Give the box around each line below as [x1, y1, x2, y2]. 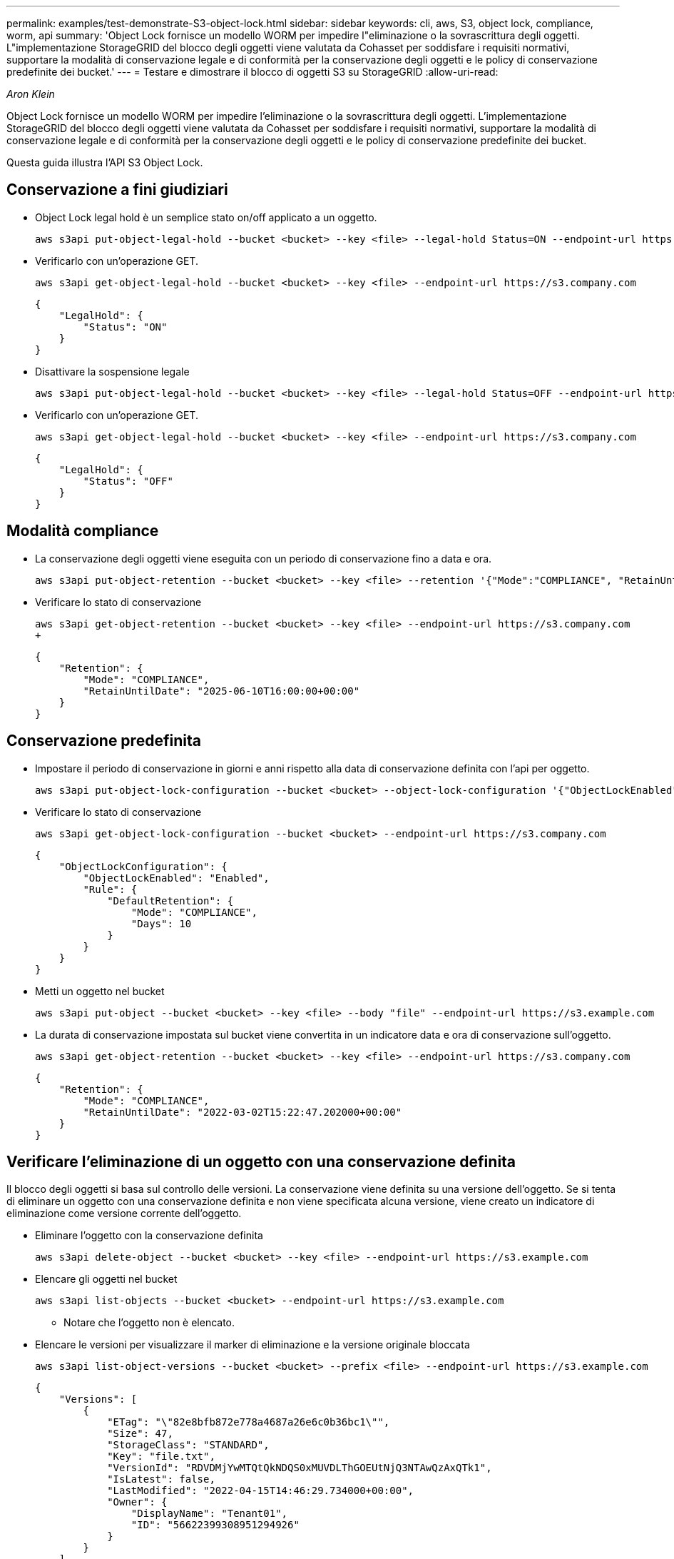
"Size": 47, [107, 1428, 173, 1440]
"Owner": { [107, 1496, 168, 1508]
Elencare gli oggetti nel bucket [35, 1273, 178, 1286]
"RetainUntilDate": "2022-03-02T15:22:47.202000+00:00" [83, 1106, 402, 1118]
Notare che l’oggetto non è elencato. [63, 1316, 235, 1329]
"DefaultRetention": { [107, 894, 234, 907]
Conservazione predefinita [6, 732, 201, 750]
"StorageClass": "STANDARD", [107, 1439, 270, 1451]
